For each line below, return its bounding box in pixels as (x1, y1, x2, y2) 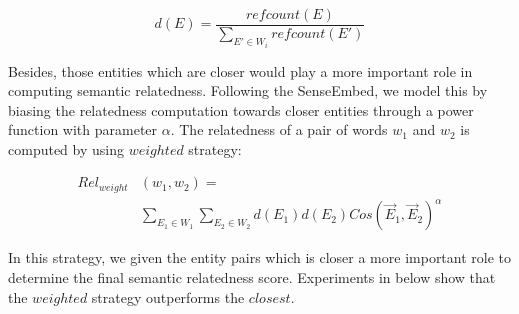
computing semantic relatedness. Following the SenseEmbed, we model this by (8, 80, 488, 101)
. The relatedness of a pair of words (170, 119, 388, 140)
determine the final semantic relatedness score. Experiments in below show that (8, 267, 496, 288)
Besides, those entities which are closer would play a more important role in (8, 60, 473, 81)
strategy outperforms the (91, 286, 245, 307)
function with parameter (8, 119, 158, 140)
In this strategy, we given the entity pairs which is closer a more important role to (8, 247, 512, 268)
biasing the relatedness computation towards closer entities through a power (8, 99, 474, 120)
